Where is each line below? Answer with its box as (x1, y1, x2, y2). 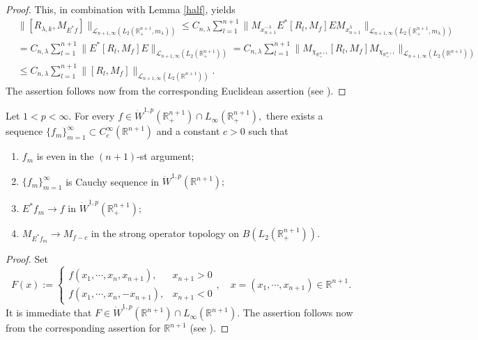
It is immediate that (6, 305, 92, 320)
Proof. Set (6, 252, 48, 266)
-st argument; (137, 149, 194, 163)
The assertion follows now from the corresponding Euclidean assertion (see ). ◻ (6, 83, 346, 97)
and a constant (156, 124, 220, 138)
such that (248, 124, 288, 138)
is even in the (36, 149, 94, 163)
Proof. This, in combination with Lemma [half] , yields (6, 2, 236, 16)
